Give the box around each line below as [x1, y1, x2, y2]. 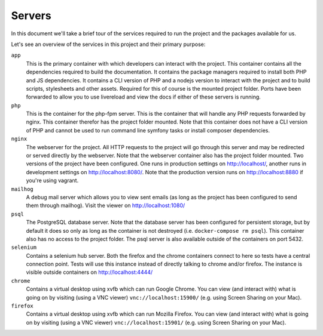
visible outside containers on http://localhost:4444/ [26, 269, 153, 276]
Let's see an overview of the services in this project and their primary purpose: [11, 41, 206, 48]
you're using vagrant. [26, 177, 79, 184]
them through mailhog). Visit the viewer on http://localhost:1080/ [26, 202, 185, 209]
